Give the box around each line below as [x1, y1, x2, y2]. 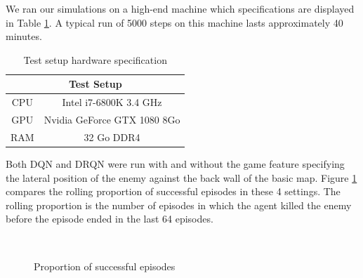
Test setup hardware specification [23, 52, 167, 67]
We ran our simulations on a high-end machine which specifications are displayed [6, 1, 355, 15]
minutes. [6, 29, 42, 44]
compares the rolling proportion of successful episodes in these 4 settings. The [6, 184, 341, 199]
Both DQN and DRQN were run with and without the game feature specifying [6, 157, 345, 171]
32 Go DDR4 [84, 129, 140, 144]
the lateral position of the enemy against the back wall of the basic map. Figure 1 [6, 170, 357, 185]
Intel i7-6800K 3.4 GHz [62, 95, 162, 110]
